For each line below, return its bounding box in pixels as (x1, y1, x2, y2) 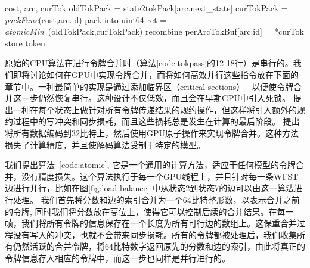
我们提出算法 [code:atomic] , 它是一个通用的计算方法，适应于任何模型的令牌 (5, 158, 296, 171)
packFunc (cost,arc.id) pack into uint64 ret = (5, 13, 167, 26)
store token (5, 36, 45, 49)
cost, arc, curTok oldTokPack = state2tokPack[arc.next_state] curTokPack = (5, 2, 288, 14)
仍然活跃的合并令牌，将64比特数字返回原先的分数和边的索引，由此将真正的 (13, 240, 305, 253)
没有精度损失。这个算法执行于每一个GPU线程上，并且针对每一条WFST (21, 170, 299, 182)
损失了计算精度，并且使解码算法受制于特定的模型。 (5, 138, 205, 151)
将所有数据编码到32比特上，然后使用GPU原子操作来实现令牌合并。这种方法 (5, 126, 299, 139)
